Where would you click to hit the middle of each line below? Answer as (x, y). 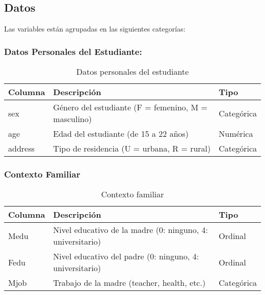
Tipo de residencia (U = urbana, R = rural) (132, 149)
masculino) (72, 119)
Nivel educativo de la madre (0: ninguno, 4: (130, 230)
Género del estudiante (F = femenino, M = (130, 107)
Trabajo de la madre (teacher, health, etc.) (129, 283)
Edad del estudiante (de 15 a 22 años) (121, 134)
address (21, 149)
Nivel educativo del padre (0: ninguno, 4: (126, 256)
